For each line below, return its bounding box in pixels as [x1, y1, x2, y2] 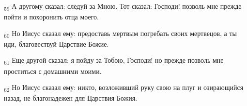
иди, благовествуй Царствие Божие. [4, 38, 109, 49]
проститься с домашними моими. [4, 66, 102, 76]
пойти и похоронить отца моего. [4, 12, 99, 22]
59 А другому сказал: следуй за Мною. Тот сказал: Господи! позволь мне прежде [4, 1, 242, 12]
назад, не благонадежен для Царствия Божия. [4, 93, 138, 103]
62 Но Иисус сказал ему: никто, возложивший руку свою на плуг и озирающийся [4, 82, 244, 93]
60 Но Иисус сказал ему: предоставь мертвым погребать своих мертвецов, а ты [4, 28, 237, 39]
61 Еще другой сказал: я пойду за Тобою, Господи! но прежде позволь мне [4, 55, 224, 67]
